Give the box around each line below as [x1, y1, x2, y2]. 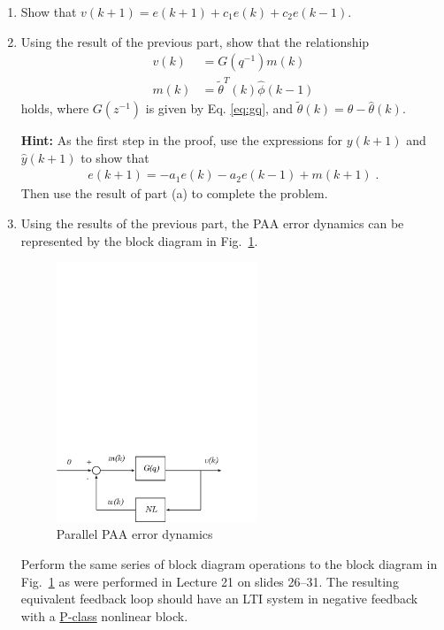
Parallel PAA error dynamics [56, 525, 213, 543]
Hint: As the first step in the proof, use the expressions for [20, 131, 343, 150]
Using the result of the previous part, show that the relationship [20, 32, 370, 50]
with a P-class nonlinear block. [20, 606, 188, 625]
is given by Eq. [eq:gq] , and [145, 99, 294, 118]
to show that [80, 148, 149, 166]
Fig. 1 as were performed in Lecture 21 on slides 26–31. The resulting [20, 572, 399, 590]
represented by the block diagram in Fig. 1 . [20, 231, 258, 250]
